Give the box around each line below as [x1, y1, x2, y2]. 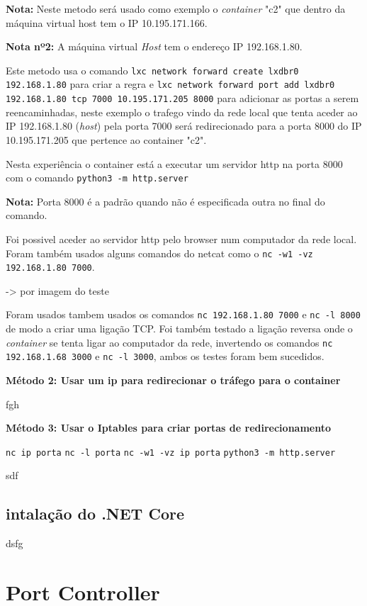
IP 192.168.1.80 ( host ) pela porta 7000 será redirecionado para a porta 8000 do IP [6, 118, 362, 133]
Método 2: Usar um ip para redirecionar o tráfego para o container [6, 373, 341, 388]
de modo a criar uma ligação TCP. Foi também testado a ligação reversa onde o [6, 321, 353, 336]
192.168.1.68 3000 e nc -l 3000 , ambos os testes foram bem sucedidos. [6, 349, 324, 364]
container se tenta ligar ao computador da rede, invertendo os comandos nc [6, 335, 333, 349]
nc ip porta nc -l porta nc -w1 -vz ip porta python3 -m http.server [6, 447, 336, 458]
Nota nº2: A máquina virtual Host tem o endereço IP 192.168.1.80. [6, 39, 303, 54]
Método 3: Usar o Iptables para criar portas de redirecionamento [6, 420, 332, 435]
